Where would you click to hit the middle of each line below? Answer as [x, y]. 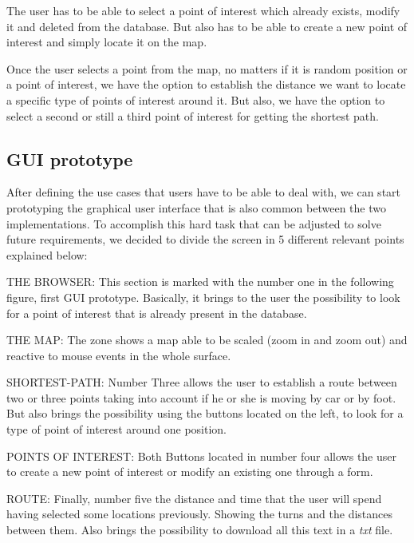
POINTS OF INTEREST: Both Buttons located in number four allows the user [202, 456]
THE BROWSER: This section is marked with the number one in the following [200, 281]
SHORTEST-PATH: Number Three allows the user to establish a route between [202, 382]
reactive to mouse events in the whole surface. [119, 355]
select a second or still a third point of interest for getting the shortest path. [193, 115]
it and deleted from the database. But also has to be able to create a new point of [207, 26]
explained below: [47, 254]
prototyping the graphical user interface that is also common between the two [196, 207]
